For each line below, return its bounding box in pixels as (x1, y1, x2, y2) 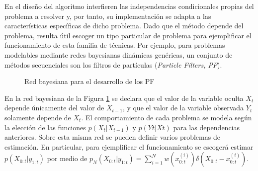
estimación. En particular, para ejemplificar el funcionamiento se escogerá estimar (4, 141, 254, 152)
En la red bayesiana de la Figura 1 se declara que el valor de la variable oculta (4, 92, 244, 103)
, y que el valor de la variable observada (122, 102, 244, 113)
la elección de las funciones (4, 122, 86, 132)
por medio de (47, 153, 87, 164)
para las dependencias (173, 122, 240, 132)
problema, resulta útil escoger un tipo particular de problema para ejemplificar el (4, 30, 252, 40)
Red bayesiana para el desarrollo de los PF (24, 76, 155, 86)
